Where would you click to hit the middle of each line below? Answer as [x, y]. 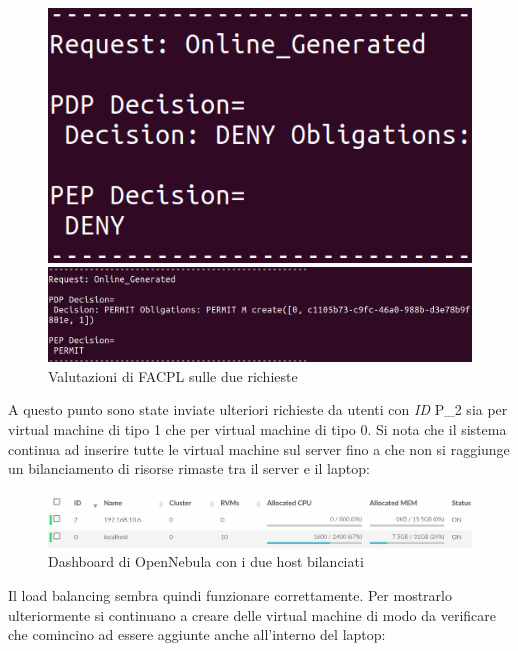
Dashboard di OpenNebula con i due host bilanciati [206, 561]
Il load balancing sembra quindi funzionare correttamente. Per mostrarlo [230, 594]
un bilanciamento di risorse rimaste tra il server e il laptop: [189, 468]
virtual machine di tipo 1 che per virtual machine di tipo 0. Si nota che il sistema [257, 428]
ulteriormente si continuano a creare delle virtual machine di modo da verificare [252, 614]
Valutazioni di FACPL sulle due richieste [173, 375]
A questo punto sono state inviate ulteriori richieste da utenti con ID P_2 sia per [258, 409]
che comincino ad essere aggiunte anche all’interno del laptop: [197, 634]
